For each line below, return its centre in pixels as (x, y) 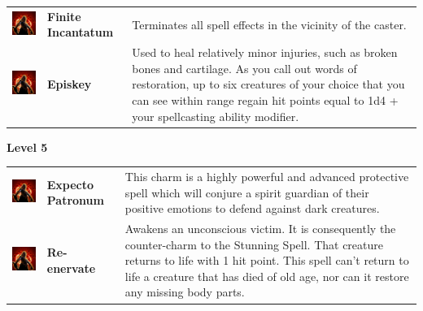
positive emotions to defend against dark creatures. (252, 208)
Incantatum (81, 32)
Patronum (75, 200)
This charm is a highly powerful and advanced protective (267, 176)
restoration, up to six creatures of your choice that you (268, 84)
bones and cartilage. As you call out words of (244, 68)
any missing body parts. (185, 292)
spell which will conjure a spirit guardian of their (247, 192)
